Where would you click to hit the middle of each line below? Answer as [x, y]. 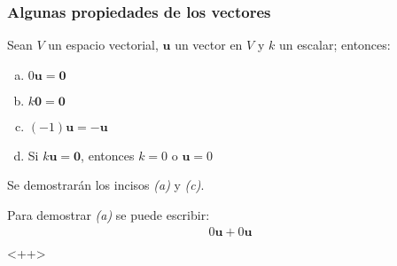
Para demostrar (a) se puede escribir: [109, 215]
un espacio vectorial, [103, 45]
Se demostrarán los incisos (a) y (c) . [106, 185]
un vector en [209, 45]
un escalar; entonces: [335, 45]
